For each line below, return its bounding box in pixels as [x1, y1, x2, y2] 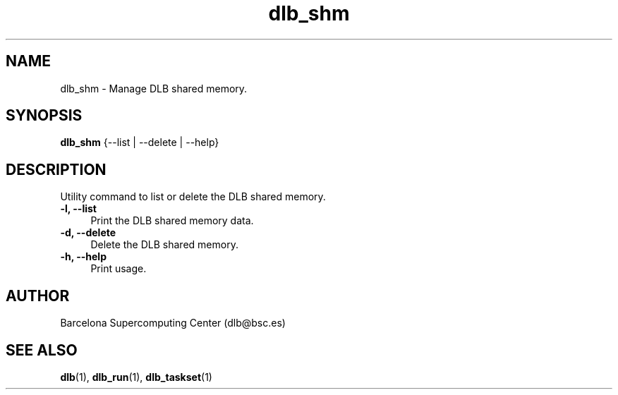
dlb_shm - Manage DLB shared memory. [60, 82, 248, 95]
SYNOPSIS [6, 107, 83, 125]
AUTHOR [6, 286, 70, 305]
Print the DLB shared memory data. [90, 214, 254, 227]
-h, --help [60, 250, 107, 263]
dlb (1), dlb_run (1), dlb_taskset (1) [60, 370, 212, 383]
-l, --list [60, 202, 97, 215]
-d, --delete [60, 226, 116, 239]
